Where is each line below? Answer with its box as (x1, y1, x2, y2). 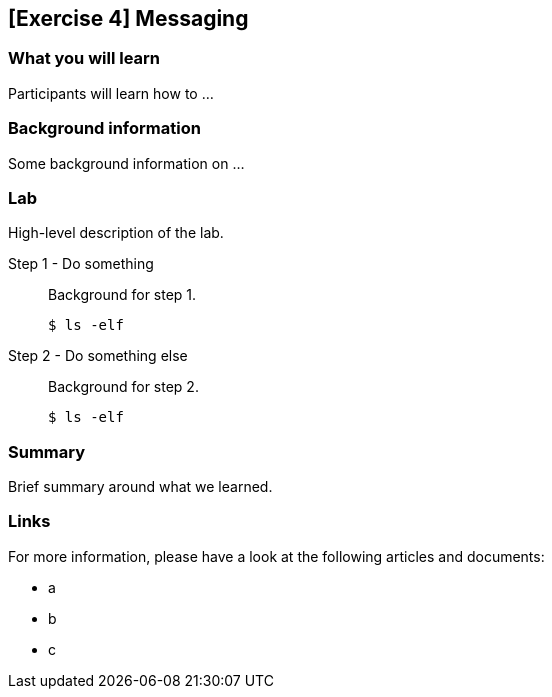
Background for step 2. (48, 378, 199, 396)
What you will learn (8, 48, 161, 69)
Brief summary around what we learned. (8, 478, 273, 496)
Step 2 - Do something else (8, 347, 188, 365)
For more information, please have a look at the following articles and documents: (8, 547, 545, 565)
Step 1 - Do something (8, 255, 154, 273)
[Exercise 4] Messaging (8, 6, 249, 31)
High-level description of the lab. (8, 224, 224, 242)
